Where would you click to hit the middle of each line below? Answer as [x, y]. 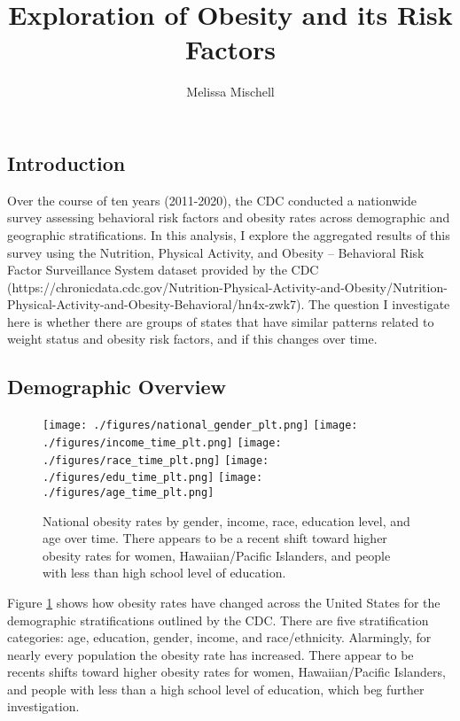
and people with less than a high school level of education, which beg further [216, 689]
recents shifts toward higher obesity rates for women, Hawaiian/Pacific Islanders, [226, 672]
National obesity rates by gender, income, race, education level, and [226, 520]
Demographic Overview [117, 387]
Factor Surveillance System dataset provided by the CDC [163, 270]
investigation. [43, 706]
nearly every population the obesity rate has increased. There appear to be [211, 654]
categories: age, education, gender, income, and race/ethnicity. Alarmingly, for [219, 637]
